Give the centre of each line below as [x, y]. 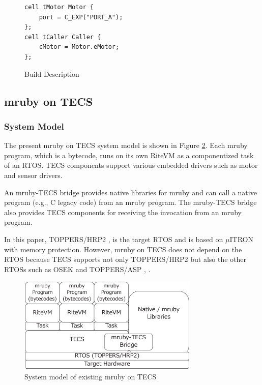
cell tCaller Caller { [63, 37]
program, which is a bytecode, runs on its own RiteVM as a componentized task [129, 155]
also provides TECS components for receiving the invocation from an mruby [123, 212]
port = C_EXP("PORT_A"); [81, 17]
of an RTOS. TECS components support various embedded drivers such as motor [131, 165]
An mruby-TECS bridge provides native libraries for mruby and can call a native [130, 192]
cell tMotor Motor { [59, 7]
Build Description [52, 73]
